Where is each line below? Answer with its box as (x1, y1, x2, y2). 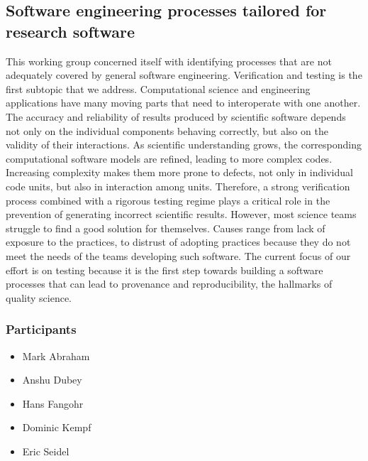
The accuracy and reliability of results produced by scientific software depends (6, 109, 346, 124)
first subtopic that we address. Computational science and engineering (6, 81, 311, 96)
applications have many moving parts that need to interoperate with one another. (6, 95, 361, 110)
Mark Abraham (22, 348, 90, 363)
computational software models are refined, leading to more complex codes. (6, 151, 333, 166)
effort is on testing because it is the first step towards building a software (6, 262, 323, 277)
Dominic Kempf (22, 420, 91, 435)
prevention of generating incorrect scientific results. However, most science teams (6, 207, 357, 222)
